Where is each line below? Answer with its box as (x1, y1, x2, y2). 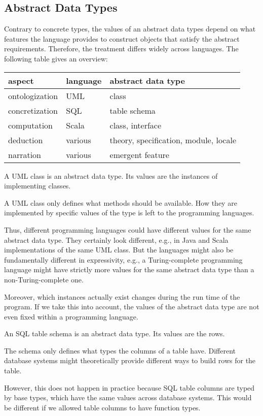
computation (8, 119, 53, 131)
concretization (8, 104, 58, 116)
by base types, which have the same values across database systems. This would (4, 392, 252, 403)
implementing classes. (4, 180, 71, 191)
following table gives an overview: (4, 53, 108, 63)
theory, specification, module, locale (109, 134, 237, 146)
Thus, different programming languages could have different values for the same (4, 224, 251, 235)
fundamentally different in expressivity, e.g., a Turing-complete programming (4, 254, 243, 265)
